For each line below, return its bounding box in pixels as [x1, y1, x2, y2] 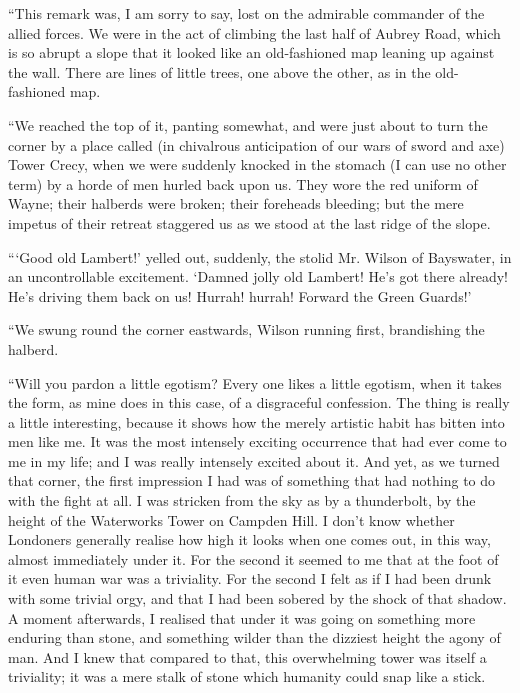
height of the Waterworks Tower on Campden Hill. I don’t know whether [8, 509, 455, 530]
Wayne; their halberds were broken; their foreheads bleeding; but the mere [8, 193, 464, 214]
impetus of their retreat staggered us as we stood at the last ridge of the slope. [8, 212, 491, 233]
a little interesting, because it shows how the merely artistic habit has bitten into [8, 411, 505, 432]
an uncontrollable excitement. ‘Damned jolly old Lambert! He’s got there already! [8, 266, 508, 287]
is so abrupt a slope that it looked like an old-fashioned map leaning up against [8, 42, 495, 63]
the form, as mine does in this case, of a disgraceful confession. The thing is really [8, 392, 510, 413]
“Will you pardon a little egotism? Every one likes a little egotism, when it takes [8, 372, 502, 393]
